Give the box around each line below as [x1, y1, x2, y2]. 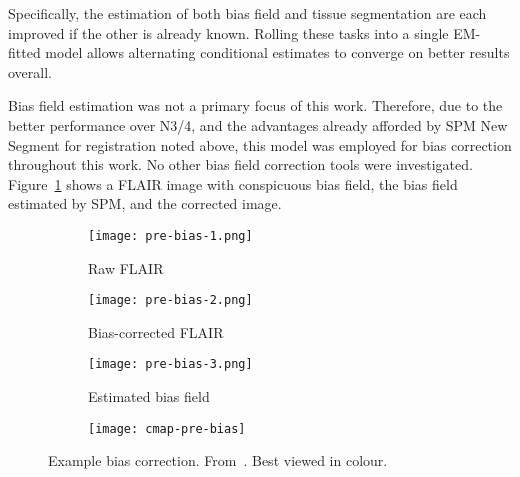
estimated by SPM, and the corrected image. [8, 193, 282, 214]
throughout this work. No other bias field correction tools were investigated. [8, 154, 473, 175]
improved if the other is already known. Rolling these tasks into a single [8, 22, 449, 43]
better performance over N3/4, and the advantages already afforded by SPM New [8, 114, 508, 135]
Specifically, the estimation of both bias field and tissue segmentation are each [8, 3, 487, 23]
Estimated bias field [88, 386, 210, 407]
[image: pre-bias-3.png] [88, 357, 253, 372]
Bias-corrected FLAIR [88, 321, 224, 342]
